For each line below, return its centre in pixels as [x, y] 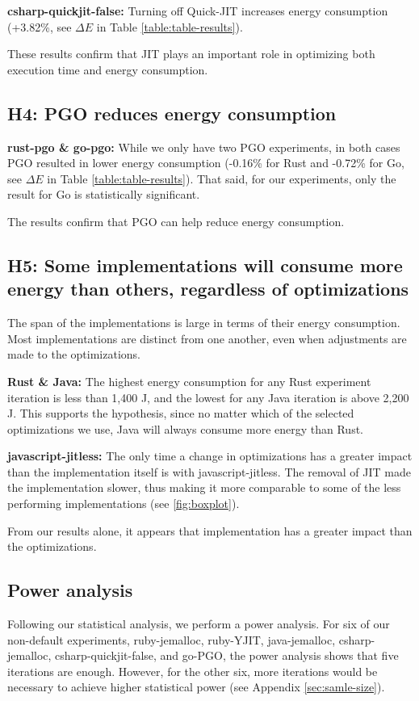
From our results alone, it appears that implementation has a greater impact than [210, 530]
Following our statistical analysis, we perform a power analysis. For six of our [199, 624]
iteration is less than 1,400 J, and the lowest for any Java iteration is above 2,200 [208, 397]
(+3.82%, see [40, 26]
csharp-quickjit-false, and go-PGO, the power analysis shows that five [227, 655]
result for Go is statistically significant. [104, 194]
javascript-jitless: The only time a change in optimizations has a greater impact [210, 456]
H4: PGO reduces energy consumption [172, 113]
